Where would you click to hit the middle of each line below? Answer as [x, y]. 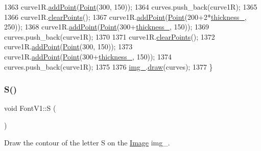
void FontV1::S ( [30, 108]
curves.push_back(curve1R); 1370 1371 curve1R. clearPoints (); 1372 [110, 36]
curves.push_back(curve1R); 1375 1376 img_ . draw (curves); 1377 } [109, 66]
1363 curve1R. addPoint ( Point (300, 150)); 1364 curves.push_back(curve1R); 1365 [131, 7]
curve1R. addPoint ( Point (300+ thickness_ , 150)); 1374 [88, 56]
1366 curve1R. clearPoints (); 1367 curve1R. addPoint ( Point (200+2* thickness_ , [125, 17]
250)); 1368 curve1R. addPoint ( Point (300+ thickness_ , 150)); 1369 [107, 27]
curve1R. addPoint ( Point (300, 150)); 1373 [68, 47]
